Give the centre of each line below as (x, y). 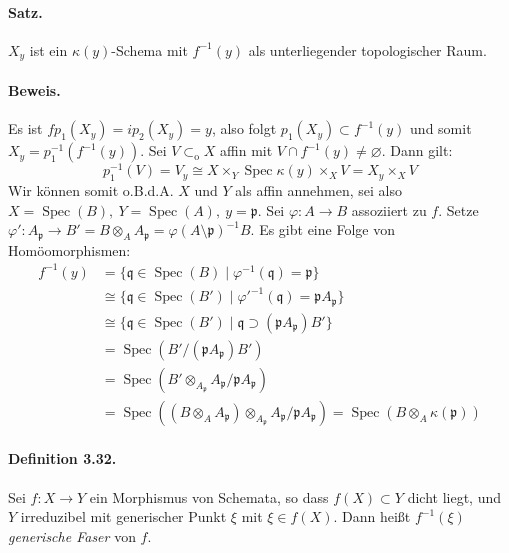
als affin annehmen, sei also (319, 189)
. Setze (458, 209)
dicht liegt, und (454, 496)
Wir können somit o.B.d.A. (91, 189)
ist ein (48, 49)
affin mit (246, 150)
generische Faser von (72, 535)
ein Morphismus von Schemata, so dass (209, 496)
